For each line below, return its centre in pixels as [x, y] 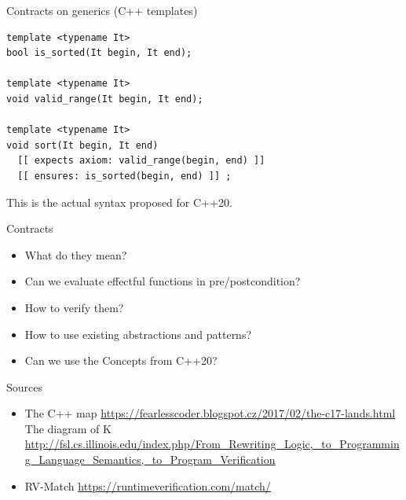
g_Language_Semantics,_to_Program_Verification [150, 460]
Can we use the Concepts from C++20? [121, 360]
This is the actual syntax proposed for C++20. [119, 202]
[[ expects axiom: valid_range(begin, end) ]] [141, 161]
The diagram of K [68, 428]
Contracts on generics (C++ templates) [102, 10]
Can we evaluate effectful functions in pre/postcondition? [163, 281]
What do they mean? [76, 254]
